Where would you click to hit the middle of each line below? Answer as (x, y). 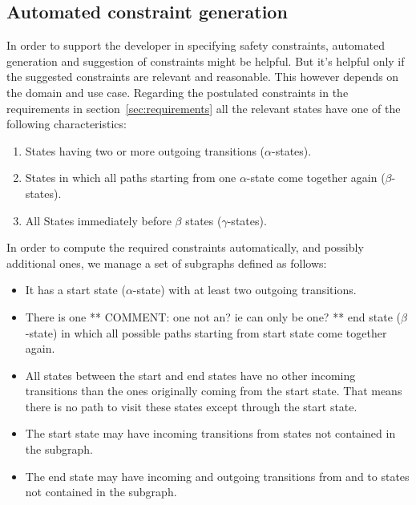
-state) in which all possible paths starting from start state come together (206, 332)
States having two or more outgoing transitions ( (145, 150)
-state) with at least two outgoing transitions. (244, 290)
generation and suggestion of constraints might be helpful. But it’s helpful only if (206, 61)
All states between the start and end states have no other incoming (190, 375)
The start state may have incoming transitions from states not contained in (210, 433)
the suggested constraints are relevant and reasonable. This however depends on (203, 77)
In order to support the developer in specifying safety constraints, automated (196, 45)
